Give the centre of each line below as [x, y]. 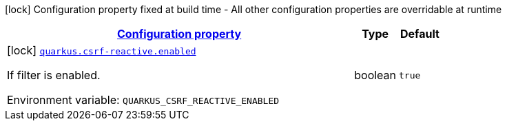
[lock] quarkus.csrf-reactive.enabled [102, 50]
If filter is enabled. [54, 75]
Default [420, 34]
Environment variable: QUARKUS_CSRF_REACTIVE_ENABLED [143, 100]
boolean [375, 75]
